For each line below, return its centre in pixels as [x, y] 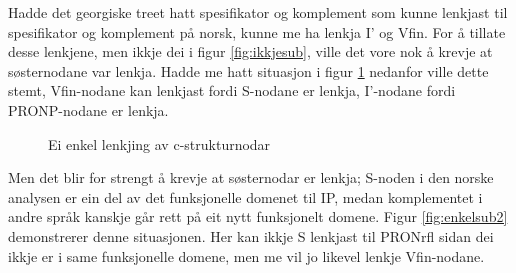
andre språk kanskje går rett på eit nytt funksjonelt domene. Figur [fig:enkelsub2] [258, 216]
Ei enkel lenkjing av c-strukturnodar [159, 143]
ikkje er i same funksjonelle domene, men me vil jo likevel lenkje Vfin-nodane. [246, 255]
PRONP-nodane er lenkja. [88, 109]
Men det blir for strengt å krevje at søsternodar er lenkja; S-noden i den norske [251, 177]
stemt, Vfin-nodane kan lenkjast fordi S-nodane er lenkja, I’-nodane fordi [232, 90]
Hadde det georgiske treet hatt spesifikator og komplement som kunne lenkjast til [258, 12]
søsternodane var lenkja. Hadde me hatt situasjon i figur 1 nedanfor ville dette [248, 70]
